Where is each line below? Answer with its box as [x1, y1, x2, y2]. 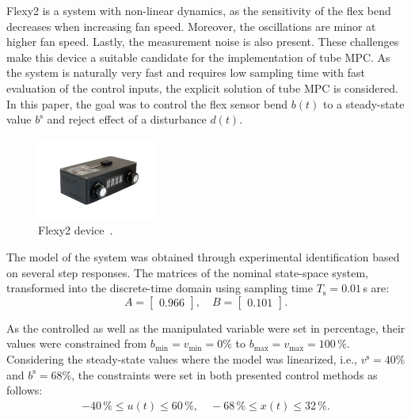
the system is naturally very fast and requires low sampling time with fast [6, 64, 365, 81]
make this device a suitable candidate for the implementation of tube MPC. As [6, 48, 390, 65]
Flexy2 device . [38, 222, 113, 238]
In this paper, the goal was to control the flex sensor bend [6, 95, 288, 112]
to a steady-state [322, 95, 405, 112]
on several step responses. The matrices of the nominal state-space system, [6, 264, 368, 280]
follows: [6, 382, 43, 398]
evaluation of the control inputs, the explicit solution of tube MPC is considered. [6, 79, 398, 96]
